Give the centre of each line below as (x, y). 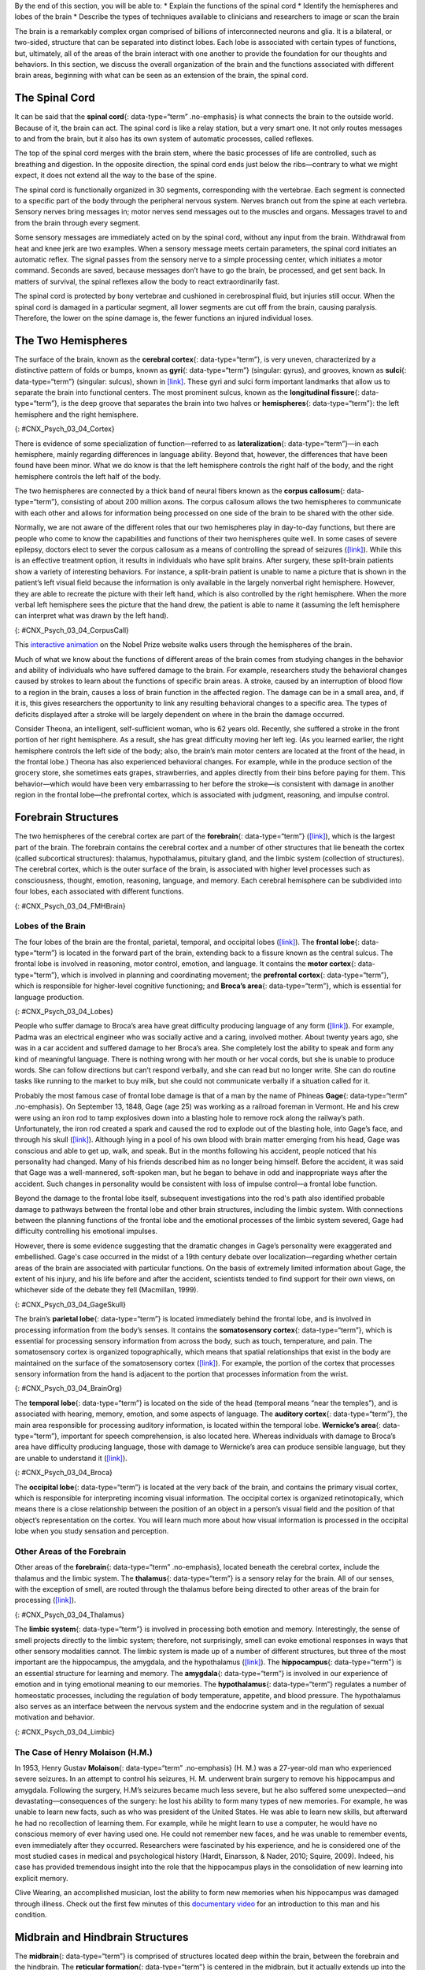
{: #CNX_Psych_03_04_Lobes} (64, 1011)
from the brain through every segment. (78, 223)
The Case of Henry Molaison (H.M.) (83, 1752)
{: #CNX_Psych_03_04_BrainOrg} (68, 1388)
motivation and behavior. (55, 1717)
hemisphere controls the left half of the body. (88, 476)
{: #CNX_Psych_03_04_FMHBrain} (70, 905)
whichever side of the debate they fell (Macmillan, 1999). (107, 1290)
